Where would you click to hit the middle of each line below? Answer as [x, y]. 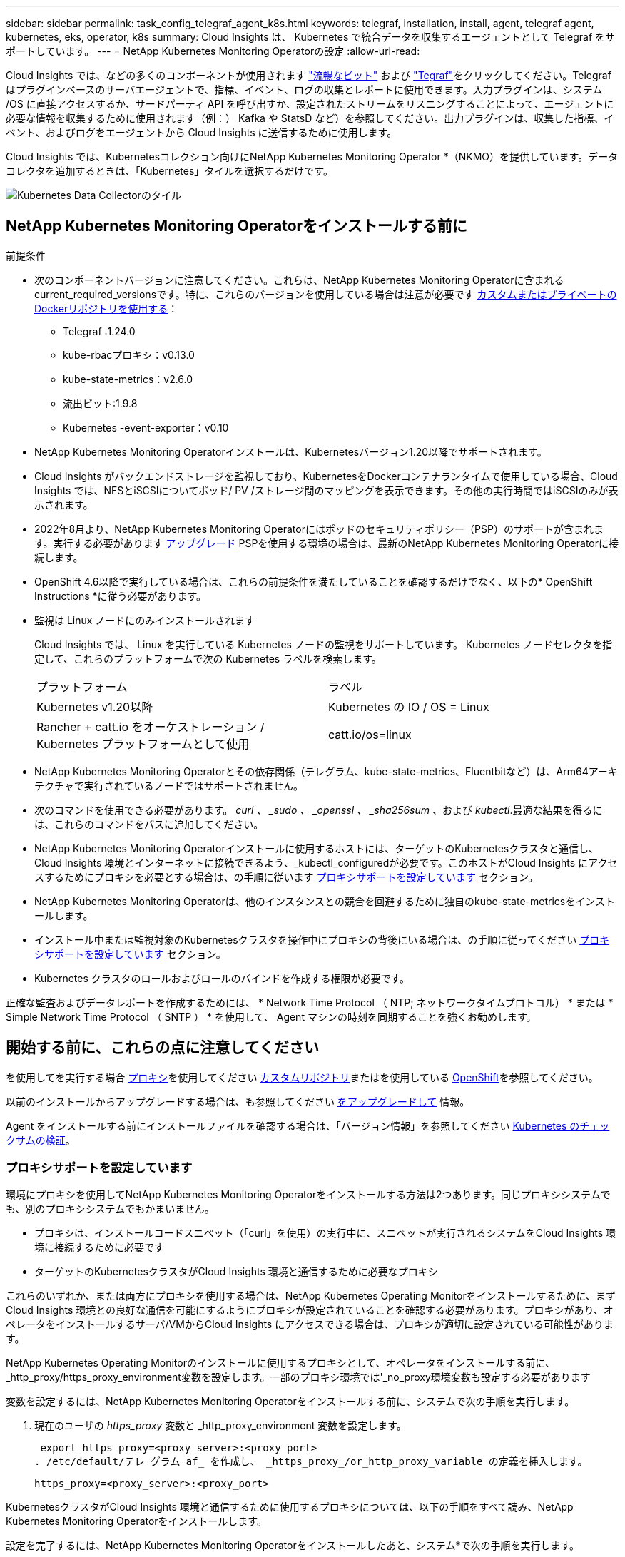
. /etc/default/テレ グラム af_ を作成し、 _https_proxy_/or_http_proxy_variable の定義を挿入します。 [311, 1462]
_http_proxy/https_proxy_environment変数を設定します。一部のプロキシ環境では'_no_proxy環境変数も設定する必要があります [298, 1377]
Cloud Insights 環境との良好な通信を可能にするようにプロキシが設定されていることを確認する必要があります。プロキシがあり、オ [310, 1310]
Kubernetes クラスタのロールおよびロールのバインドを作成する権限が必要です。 [222, 978]
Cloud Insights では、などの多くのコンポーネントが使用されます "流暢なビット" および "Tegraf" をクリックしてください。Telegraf [309, 75]
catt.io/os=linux [370, 734]
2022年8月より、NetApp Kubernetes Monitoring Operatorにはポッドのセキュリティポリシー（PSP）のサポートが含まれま [319, 529]
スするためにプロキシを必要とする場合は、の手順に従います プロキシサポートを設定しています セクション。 [286, 877]
